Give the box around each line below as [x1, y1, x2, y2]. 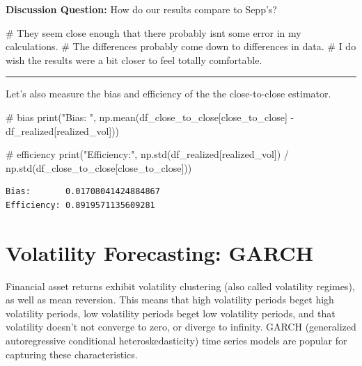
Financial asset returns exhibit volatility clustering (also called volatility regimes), [6, 278, 355, 293]
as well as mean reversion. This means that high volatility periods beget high [6, 292, 334, 307]
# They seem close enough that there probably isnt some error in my [6, 25, 301, 40]
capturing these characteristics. [6, 347, 138, 361]
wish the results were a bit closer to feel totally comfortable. [6, 52, 262, 67]
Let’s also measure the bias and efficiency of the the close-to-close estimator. [6, 86, 331, 101]
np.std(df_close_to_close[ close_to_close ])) [6, 160, 192, 175]
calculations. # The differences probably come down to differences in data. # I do [6, 39, 356, 54]
